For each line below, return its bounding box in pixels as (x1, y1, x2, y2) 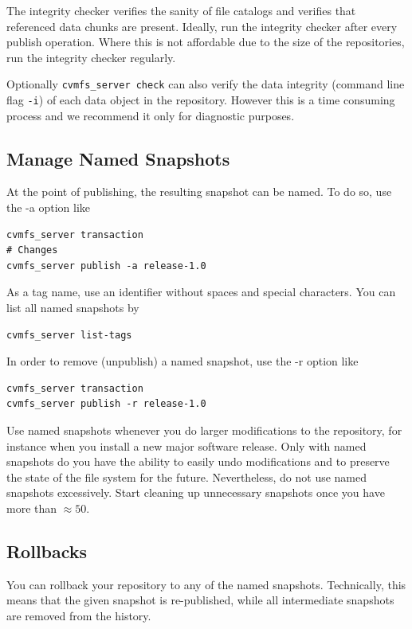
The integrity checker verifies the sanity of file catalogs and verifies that (6, 2, 356, 18)
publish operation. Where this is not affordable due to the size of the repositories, (6, 33, 405, 50)
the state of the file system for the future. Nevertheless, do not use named (6, 468, 367, 485)
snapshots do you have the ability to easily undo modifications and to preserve (6, 453, 390, 470)
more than (6, 499, 57, 516)
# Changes (6, 244, 58, 256)
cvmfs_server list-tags (6, 329, 132, 341)
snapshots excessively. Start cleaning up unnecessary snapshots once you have (6, 484, 385, 501)
